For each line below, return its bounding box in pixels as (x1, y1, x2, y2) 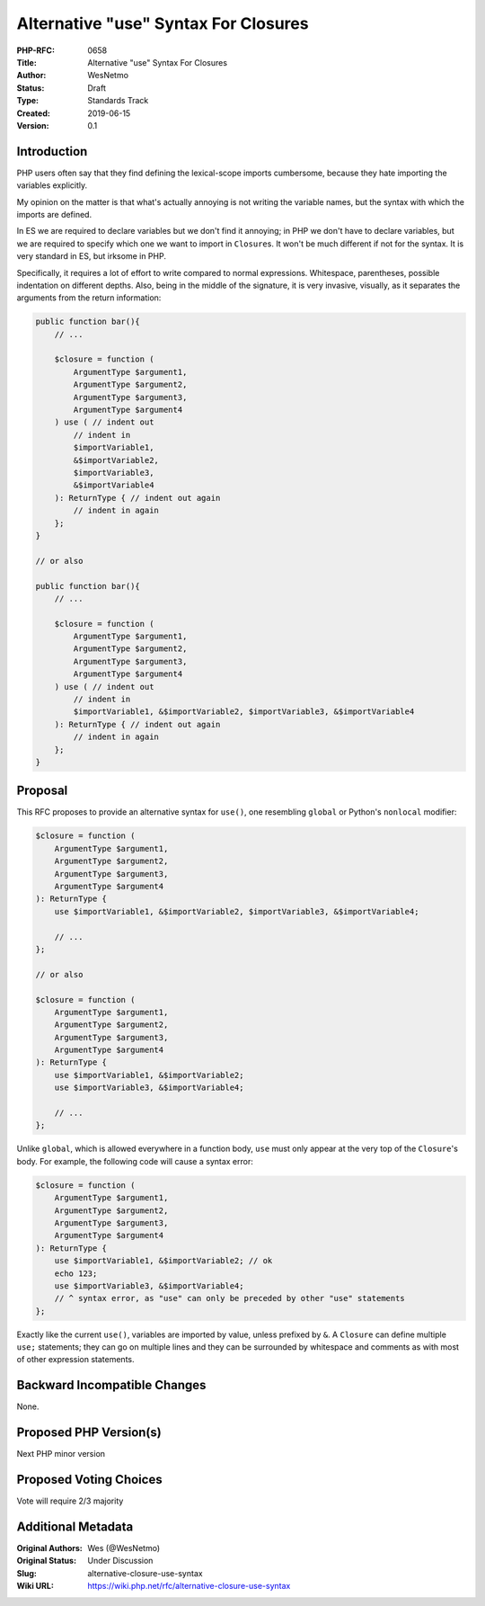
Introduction (16, 144, 88, 159)
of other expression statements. (16, 1354, 135, 1365)
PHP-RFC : (16, 45, 56, 56)
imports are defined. (16, 209, 93, 219)
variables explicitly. (16, 180, 88, 191)
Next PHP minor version (16, 1449, 106, 1459)
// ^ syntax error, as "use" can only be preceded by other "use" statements (54, 1293, 406, 1304)
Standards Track (87, 95, 149, 106)
